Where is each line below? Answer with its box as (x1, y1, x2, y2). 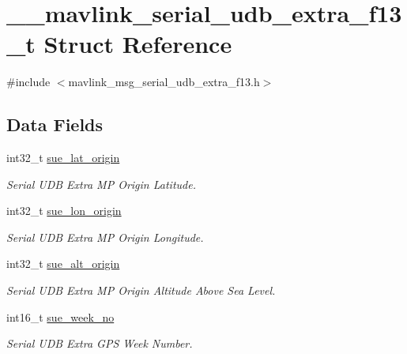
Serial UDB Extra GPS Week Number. (6, 335, 193, 352)
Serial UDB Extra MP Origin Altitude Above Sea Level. (6, 282, 276, 299)
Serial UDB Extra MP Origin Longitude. (6, 228, 204, 245)
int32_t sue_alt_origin (6, 255, 120, 272)
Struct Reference (43, 28, 232, 60)
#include (6, 73, 51, 90)
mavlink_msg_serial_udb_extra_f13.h (68, 73, 260, 90)
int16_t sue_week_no (6, 308, 115, 325)
